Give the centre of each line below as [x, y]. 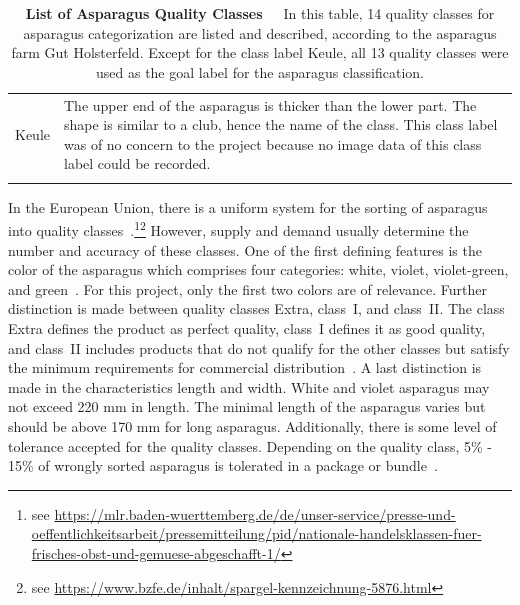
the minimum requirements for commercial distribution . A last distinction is [245, 367]
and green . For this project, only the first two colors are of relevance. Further [247, 288]
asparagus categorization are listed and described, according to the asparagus [260, 32]
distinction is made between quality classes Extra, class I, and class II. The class [256, 308]
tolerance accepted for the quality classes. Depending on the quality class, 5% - [250, 445]
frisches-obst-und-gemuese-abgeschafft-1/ [156, 552]
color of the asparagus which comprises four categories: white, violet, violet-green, [258, 269]
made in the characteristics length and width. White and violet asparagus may [249, 386]
